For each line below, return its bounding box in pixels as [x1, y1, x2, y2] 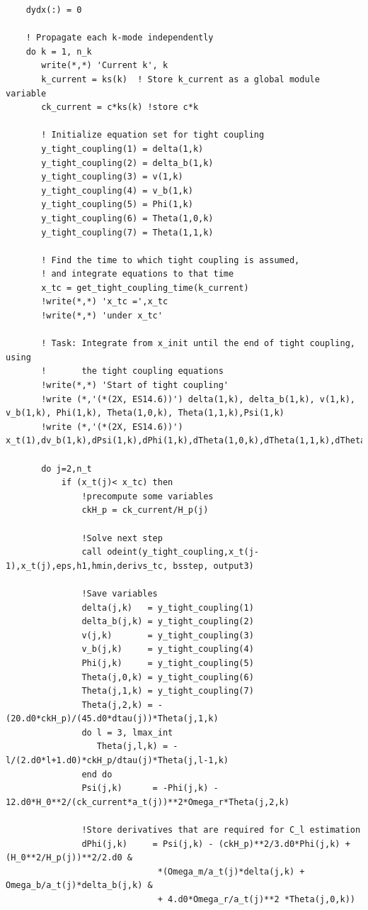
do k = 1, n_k [25, 46, 92, 57]
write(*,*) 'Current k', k [41, 60, 168, 71]
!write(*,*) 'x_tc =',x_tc [41, 296, 168, 307]
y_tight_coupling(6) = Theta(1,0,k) [41, 213, 214, 223]
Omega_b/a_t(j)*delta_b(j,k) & [6, 880, 153, 891]
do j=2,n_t [41, 463, 92, 474]
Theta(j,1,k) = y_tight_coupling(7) [81, 686, 254, 697]
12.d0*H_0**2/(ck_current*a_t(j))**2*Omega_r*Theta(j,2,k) [6, 797, 289, 807]
